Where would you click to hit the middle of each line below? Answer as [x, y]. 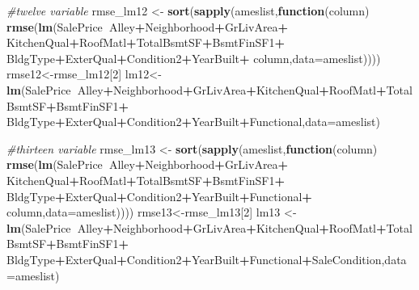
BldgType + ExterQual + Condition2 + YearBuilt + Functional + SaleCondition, [196, 259]
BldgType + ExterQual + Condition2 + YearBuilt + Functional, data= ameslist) [193, 122]
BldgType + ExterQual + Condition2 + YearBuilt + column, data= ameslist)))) [194, 58]
